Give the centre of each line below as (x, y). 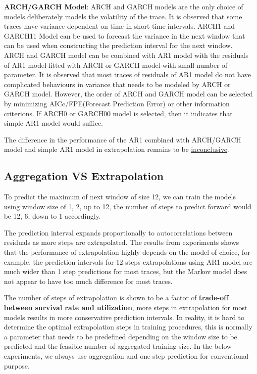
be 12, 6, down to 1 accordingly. (52, 216)
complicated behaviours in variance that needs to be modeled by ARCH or (117, 84)
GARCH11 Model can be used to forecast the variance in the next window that (125, 35)
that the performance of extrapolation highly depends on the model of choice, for (127, 252)
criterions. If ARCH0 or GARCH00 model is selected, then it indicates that (118, 113)
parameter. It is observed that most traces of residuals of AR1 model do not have (128, 74)
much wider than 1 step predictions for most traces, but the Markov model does (126, 271)
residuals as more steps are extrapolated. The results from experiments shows (122, 242)
